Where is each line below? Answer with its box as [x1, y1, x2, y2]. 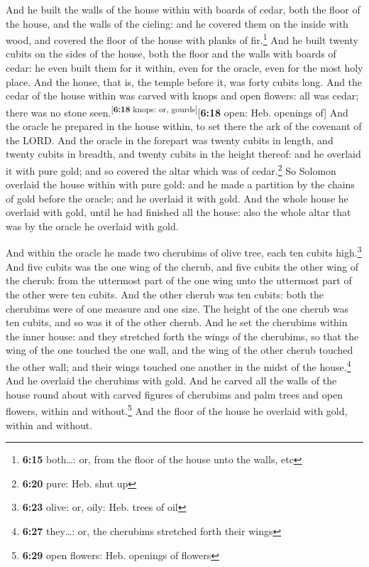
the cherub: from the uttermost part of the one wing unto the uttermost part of [6, 273, 352, 288]
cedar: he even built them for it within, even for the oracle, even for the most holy [6, 60, 363, 75]
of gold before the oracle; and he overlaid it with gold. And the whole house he [6, 190, 348, 205]
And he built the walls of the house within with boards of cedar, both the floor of [6, 2, 360, 16]
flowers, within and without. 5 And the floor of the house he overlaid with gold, [6, 401, 348, 418]
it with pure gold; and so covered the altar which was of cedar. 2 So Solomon [6, 161, 336, 178]
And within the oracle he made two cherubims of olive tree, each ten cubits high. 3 [6, 243, 362, 260]
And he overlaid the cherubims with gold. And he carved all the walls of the [6, 373, 337, 388]
